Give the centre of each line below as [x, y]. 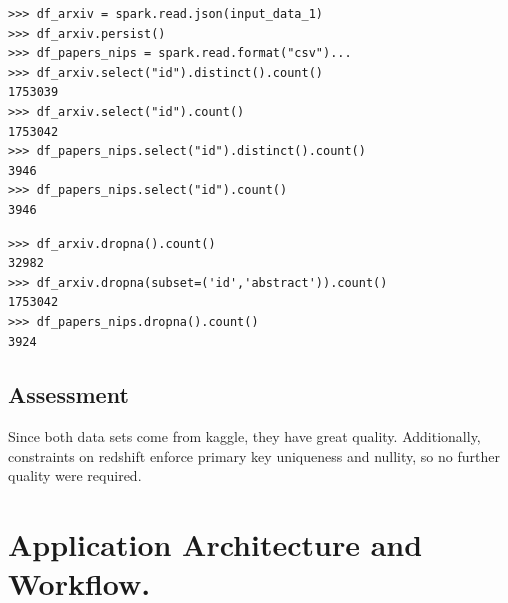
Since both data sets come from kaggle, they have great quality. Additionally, [244, 436]
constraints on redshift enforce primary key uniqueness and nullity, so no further [254, 455]
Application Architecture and [215, 544]
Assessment [68, 394]
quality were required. [75, 475]
